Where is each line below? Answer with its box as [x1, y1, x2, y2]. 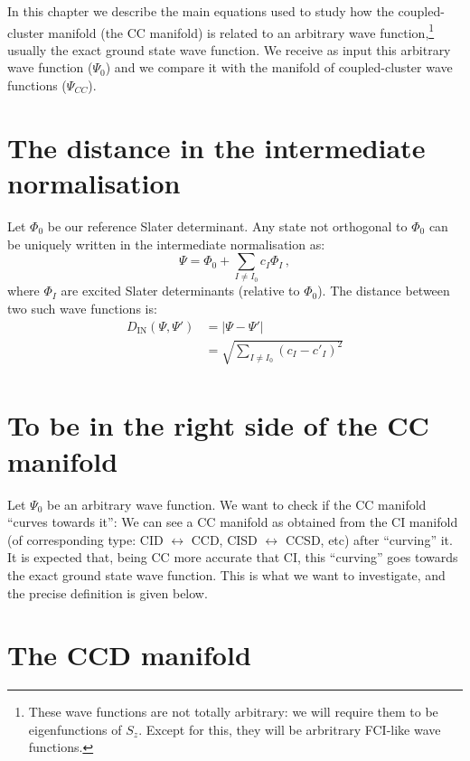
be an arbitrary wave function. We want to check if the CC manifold [47, 494, 427, 513]
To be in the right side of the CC [7, 407, 429, 444]
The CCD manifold [7, 636, 251, 673]
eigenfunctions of [28, 719, 122, 738]
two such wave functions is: [7, 299, 157, 318]
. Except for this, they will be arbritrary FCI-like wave [138, 719, 441, 738]
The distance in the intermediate [7, 128, 426, 165]
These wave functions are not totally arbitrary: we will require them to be [28, 702, 438, 721]
